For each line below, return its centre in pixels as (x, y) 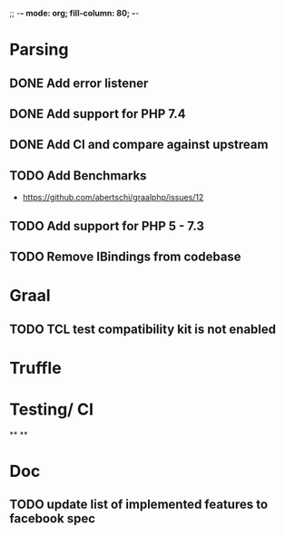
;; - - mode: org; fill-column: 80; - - (74, 13)
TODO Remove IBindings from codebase (126, 256)
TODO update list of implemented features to (139, 505)
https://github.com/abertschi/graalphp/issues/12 (113, 198)
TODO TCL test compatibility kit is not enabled (143, 329)
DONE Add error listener (79, 83)
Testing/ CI (51, 409)
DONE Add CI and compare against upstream (139, 145)
